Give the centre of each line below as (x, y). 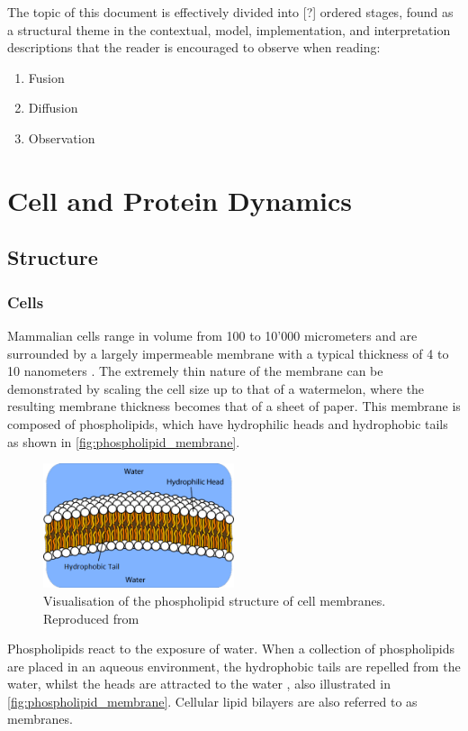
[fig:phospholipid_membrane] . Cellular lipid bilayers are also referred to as (212, 701)
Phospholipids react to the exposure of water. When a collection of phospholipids (231, 649)
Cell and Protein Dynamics (180, 200)
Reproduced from (91, 618)
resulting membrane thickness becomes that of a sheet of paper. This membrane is (234, 406)
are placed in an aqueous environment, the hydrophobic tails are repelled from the (234, 666)
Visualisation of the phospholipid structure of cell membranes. (215, 600)
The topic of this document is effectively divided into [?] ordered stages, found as (230, 12)
